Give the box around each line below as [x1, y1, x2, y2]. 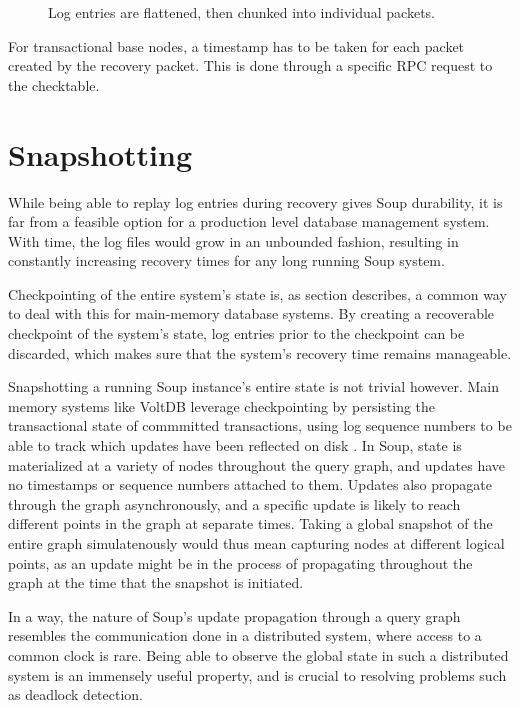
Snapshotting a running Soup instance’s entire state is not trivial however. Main [8, 376, 499, 397]
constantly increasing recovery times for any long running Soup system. [8, 250, 445, 271]
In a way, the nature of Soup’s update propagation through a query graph [8, 605, 461, 626]
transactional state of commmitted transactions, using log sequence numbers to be [8, 415, 512, 436]
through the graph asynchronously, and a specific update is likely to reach [8, 493, 461, 514]
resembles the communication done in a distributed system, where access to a [8, 625, 482, 646]
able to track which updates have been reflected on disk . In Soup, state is [8, 435, 462, 456]
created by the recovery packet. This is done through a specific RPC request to [8, 55, 493, 76]
